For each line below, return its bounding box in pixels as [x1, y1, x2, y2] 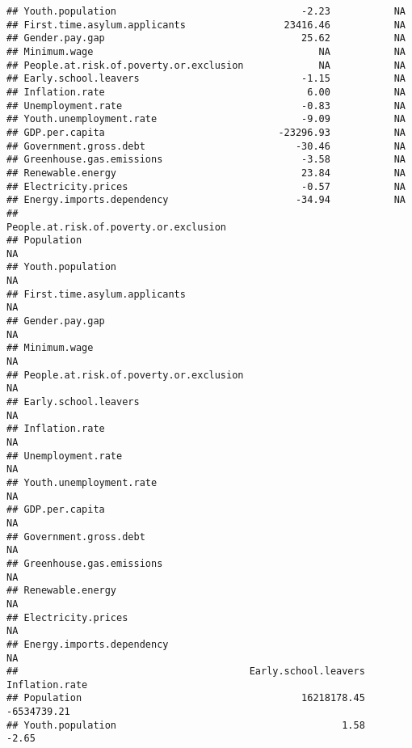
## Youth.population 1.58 [6, 719, 365, 731]
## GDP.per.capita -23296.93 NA [6, 126, 406, 138]
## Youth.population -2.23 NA [6, 6, 406, 17]
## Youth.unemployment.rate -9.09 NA [6, 113, 406, 125]
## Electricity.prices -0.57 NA [6, 180, 406, 192]
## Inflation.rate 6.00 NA [6, 86, 406, 98]
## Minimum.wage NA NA [6, 45, 406, 57]
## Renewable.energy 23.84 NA [6, 167, 406, 179]
